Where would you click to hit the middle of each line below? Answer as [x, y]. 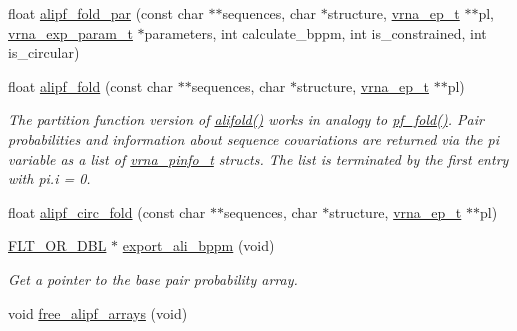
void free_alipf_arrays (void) [98, 312]
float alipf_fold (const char [91, 85]
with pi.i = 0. [49, 178]
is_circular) [44, 52]
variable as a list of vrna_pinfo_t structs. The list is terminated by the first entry [258, 158]
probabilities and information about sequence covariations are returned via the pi [253, 138]
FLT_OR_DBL [57, 245]
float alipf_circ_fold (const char [107, 211]
